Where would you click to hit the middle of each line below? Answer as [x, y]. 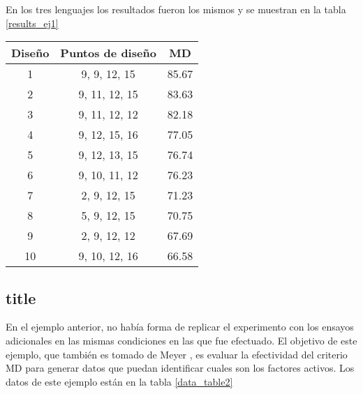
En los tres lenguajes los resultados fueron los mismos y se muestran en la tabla [176, 9]
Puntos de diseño [108, 53]
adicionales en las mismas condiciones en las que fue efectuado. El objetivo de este [181, 340]
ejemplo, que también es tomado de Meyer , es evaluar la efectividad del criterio [177, 354]
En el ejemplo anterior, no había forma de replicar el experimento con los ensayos [180, 327]
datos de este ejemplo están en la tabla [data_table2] [119, 381]
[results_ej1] [32, 23]
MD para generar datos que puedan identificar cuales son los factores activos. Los [180, 368]
